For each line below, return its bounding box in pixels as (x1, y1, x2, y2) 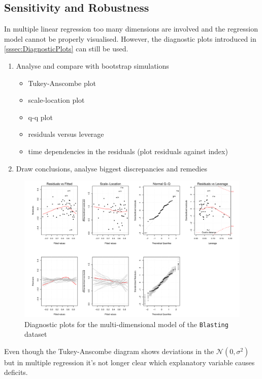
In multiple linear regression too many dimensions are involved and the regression (4, 23, 258, 34)
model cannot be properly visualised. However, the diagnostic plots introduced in (4, 33, 256, 44)
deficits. (4, 367, 28, 377)
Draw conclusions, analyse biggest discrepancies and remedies (16, 163, 207, 173)
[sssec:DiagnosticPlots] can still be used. (4, 43, 128, 54)
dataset (24, 329, 47, 339)
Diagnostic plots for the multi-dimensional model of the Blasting (24, 318, 228, 329)
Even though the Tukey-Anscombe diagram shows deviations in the (4, 345, 214, 356)
